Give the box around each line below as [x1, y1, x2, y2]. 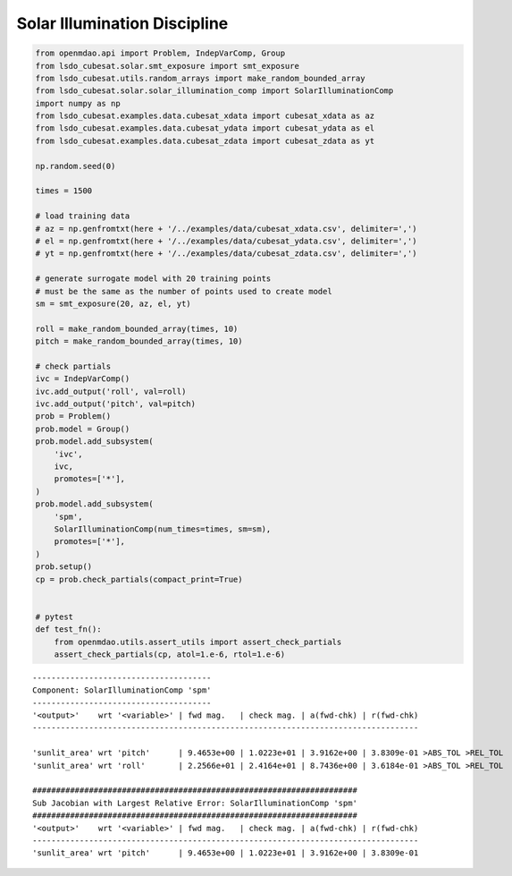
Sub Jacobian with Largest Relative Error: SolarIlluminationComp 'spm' [32, 797, 357, 808]
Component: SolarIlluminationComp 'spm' [32, 685, 212, 695]
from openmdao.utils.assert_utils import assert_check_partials [54, 636, 342, 647]
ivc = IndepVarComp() [35, 374, 130, 384]
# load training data [35, 211, 130, 221]
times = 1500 [35, 186, 93, 196]
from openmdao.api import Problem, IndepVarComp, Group [35, 48, 286, 58]
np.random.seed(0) [35, 161, 116, 171]
